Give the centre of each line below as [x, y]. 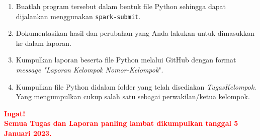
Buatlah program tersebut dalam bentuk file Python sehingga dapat [121, 6]
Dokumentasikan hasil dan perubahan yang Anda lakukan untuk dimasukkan [135, 33]
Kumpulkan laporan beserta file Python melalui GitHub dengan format [126, 60]
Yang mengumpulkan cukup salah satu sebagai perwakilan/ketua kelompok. [133, 96]
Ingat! [15, 113]
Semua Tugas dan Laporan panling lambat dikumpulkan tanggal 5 [121, 123]
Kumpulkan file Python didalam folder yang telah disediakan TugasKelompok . [136, 86]
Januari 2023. [28, 133]
